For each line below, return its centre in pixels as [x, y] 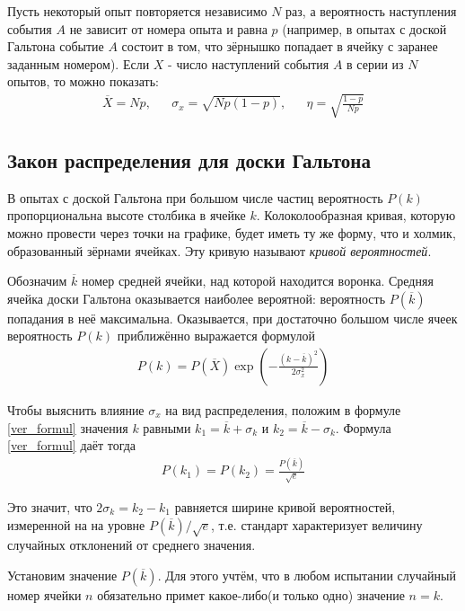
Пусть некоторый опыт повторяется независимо [137, 11]
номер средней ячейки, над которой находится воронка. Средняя [257, 281]
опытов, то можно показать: [83, 81]
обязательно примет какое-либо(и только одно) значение [251, 594]
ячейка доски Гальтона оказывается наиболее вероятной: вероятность [197, 298]
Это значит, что [50, 507]
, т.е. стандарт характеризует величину [317, 524]
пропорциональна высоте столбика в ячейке [127, 215]
